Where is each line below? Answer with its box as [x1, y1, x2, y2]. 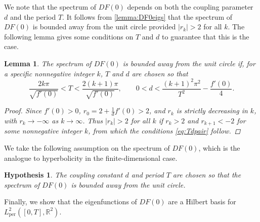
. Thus [82, 115, 103, 125]
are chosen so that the [172, 169, 241, 180]
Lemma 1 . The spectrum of [4, 58, 92, 68]
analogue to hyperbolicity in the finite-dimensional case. [4, 152, 178, 163]
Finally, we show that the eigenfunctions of [4, 196, 137, 207]
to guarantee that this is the [162, 31, 249, 41]
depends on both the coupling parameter [127, 2, 253, 12]
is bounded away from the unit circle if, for [122, 58, 255, 68]
